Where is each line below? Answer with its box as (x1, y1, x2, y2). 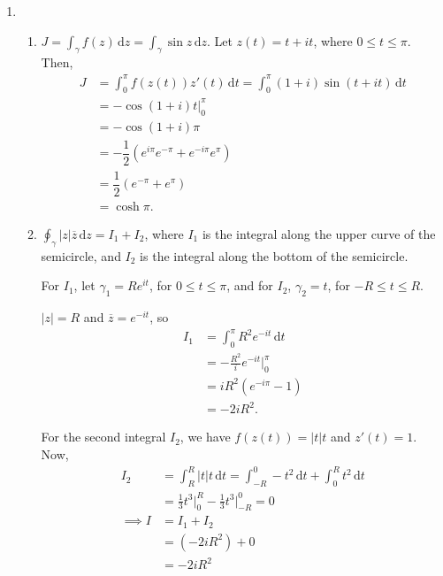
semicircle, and (41, 246, 121, 265)
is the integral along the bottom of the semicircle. (140, 246, 409, 265)
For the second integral (41, 427, 166, 446)
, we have (179, 427, 231, 446)
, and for (226, 276, 273, 295)
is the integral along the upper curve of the (202, 224, 436, 242)
